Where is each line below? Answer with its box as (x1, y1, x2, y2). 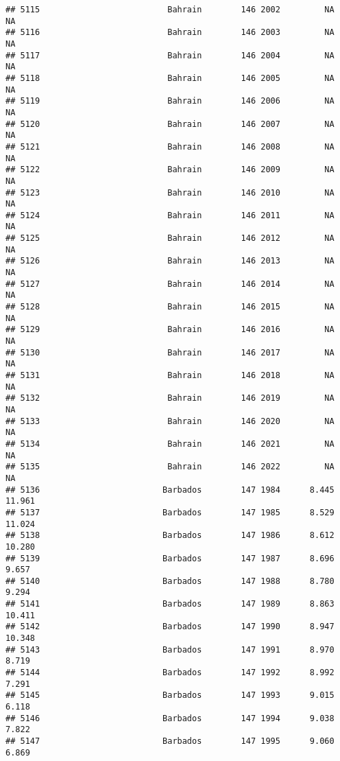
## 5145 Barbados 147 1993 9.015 (5, 690, 335, 701)
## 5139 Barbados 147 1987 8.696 (5, 553, 335, 563)
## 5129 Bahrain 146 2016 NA (5, 325, 335, 335)
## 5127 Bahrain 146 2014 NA (5, 279, 335, 289)
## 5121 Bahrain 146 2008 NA (5, 141, 335, 152)
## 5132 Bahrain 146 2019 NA (5, 393, 335, 403)
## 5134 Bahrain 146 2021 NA (5, 438, 335, 449)
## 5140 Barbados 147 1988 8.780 (5, 576, 335, 586)
